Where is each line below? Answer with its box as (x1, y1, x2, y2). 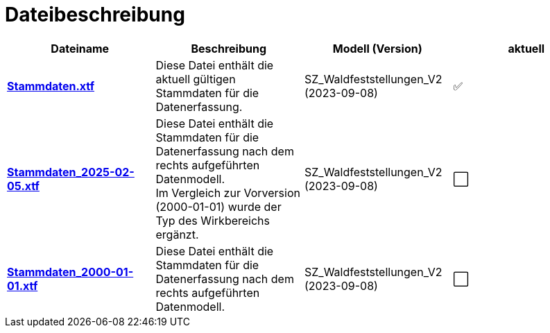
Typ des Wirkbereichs (155, 213, 270, 228)
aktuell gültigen (155, 71, 236, 86)
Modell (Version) (332, 41, 422, 55)
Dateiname (51, 41, 110, 55)
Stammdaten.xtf (7, 78, 95, 93)
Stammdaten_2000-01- (7, 264, 134, 279)
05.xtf (7, 178, 40, 193)
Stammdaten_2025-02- (7, 164, 135, 179)
